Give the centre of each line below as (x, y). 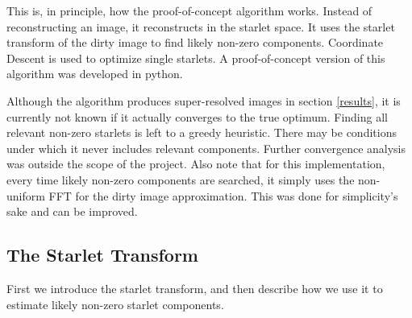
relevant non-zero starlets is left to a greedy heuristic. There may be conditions (202, 132)
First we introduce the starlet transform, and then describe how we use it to (195, 288)
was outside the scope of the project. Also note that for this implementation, (196, 164)
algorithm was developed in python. (95, 74)
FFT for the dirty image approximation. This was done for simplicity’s (223, 195)
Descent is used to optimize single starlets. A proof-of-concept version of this (196, 58)
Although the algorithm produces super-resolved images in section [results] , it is (204, 100)
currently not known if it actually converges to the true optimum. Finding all (197, 116)
